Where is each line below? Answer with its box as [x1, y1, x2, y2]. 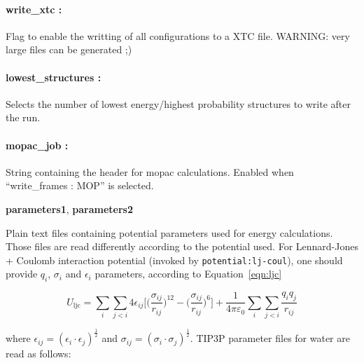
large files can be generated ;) [6, 42, 132, 57]
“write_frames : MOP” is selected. [6, 178, 154, 193]
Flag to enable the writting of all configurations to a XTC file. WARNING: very [6, 28, 350, 43]
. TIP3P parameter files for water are [190, 331, 350, 345]
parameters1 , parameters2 [6, 201, 133, 216]
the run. [6, 110, 41, 125]
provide [6, 266, 38, 281]
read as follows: [6, 346, 71, 361]
